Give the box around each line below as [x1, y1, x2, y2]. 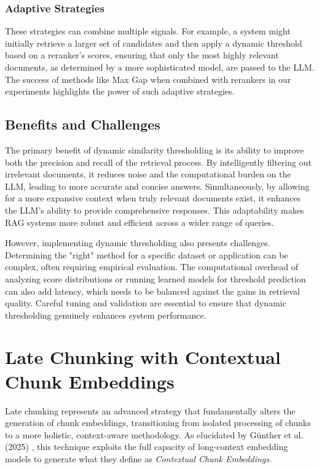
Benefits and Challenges [5, 115, 160, 134]
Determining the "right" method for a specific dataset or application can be [5, 248, 288, 261]
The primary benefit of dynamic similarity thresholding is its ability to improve [5, 143, 304, 156]
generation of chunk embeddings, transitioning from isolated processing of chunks [5, 416, 311, 429]
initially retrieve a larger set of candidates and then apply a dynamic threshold [5, 36, 302, 49]
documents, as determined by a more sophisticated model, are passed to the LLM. [5, 61, 315, 73]
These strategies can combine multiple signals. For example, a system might [5, 25, 291, 37]
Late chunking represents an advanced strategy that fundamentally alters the [5, 404, 296, 417]
